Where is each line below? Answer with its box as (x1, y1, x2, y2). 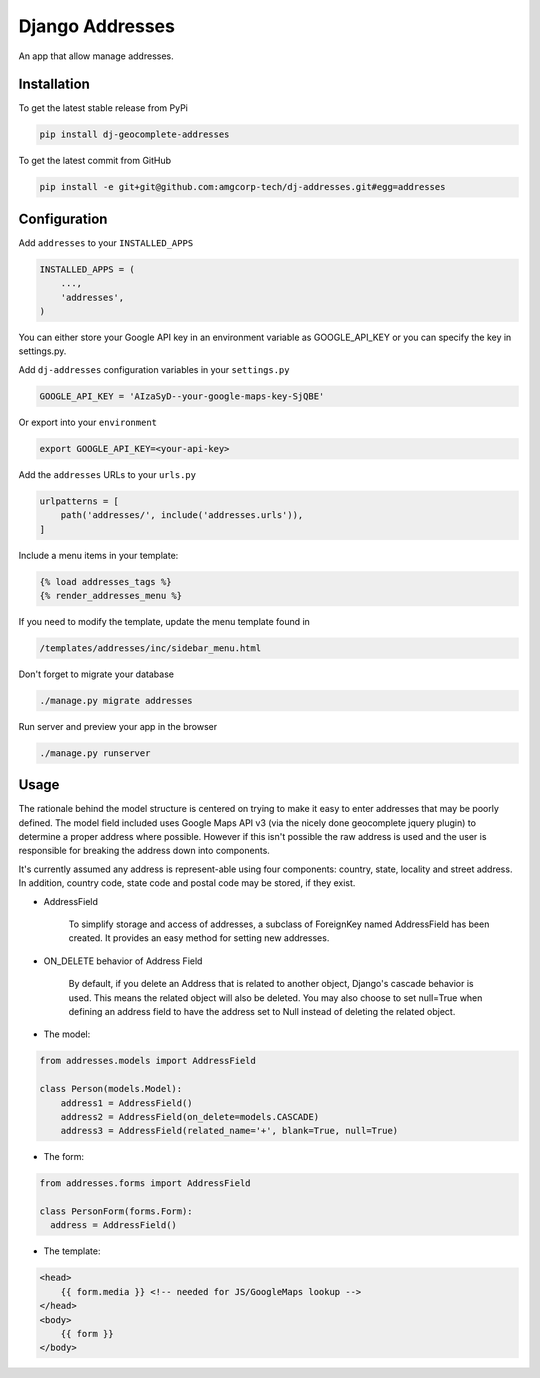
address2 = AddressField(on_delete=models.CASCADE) (60, 1111, 320, 1122)
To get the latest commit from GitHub (18, 155, 172, 167)
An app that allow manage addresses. (18, 50, 174, 62)
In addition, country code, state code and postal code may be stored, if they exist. (18, 877, 356, 889)
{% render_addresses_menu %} (39, 590, 183, 601)
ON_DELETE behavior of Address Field (43, 955, 203, 967)
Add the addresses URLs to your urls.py (18, 468, 197, 480)
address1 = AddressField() (60, 1097, 194, 1109)
